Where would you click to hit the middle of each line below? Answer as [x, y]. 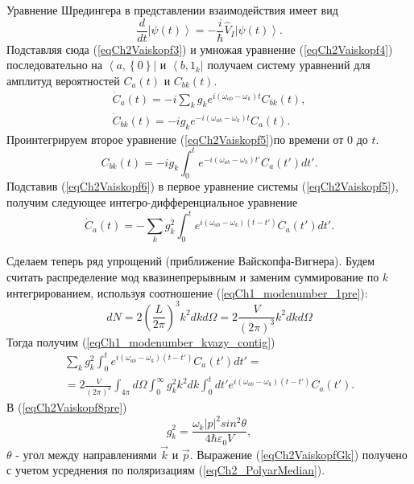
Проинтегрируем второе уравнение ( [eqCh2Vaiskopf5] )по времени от [175, 139]
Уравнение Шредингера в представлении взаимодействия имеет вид [172, 10]
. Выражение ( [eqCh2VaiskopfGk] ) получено [298, 454]
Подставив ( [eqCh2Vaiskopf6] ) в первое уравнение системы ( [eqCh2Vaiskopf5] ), [203, 186]
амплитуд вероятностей [63, 80]
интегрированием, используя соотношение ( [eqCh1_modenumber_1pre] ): [187, 292]
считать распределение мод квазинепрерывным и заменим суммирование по [193, 277]
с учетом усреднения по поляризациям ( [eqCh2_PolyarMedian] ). [166, 470]
